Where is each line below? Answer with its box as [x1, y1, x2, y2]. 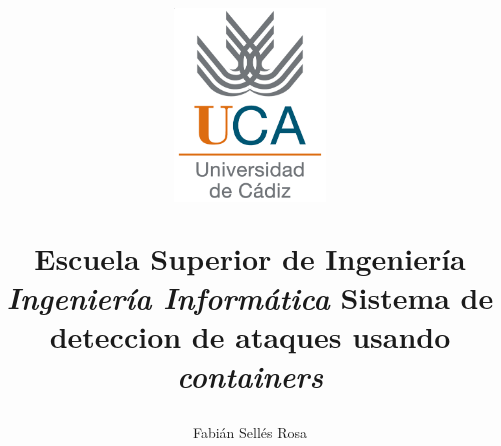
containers [176, 355, 324, 397]
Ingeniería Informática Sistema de [6, 276, 494, 318]
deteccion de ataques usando [49, 315, 451, 356]
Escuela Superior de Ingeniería [34, 237, 466, 278]
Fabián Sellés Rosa [192, 422, 308, 443]
